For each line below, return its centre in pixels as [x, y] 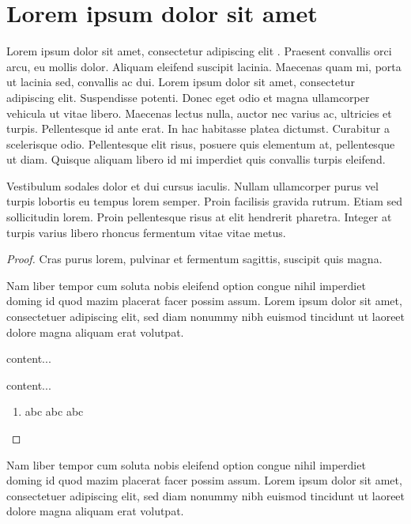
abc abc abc [54, 411]
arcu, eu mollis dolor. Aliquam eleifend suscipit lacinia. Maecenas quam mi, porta [204, 66]
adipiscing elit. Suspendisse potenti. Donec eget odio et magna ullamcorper [188, 97]
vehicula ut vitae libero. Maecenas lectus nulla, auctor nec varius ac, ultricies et [199, 113]
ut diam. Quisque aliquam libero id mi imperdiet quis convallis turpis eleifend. [196, 159]
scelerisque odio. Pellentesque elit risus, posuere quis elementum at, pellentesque [201, 143]
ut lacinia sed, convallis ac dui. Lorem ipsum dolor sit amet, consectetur [181, 82]
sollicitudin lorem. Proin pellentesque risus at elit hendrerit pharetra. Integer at [199, 217]
